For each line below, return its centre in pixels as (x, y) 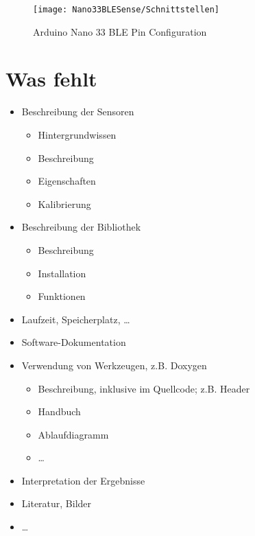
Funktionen (62, 296)
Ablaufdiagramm (73, 434)
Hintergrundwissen (77, 134)
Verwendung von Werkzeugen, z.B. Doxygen (114, 365)
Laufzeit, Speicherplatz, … (76, 319)
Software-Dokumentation (74, 342)
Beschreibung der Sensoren (78, 112)
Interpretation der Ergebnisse (83, 480)
